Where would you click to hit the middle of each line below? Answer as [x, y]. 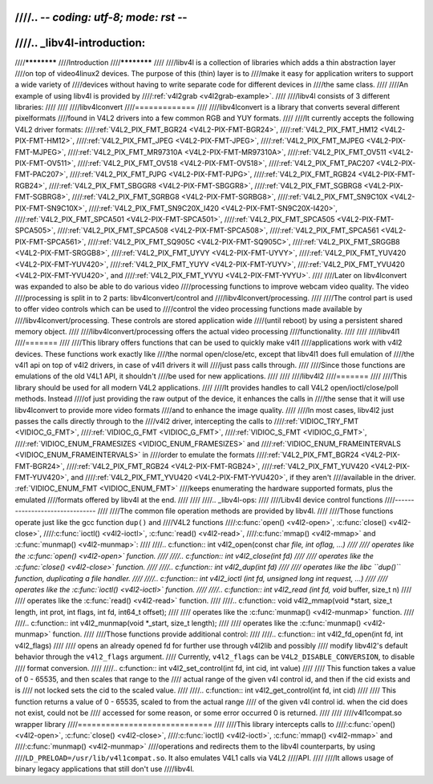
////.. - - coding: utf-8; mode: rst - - [101, 17]
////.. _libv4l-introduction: [80, 43]
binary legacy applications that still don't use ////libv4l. [105, 769]
